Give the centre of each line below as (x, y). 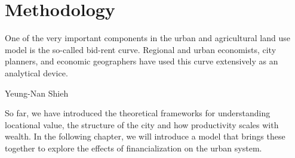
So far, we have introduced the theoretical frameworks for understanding (138, 113)
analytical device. (36, 72)
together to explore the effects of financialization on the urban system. (133, 148)
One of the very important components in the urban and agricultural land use (147, 38)
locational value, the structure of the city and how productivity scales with (142, 124)
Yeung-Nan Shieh (37, 93)
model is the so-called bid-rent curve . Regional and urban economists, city (141, 49)
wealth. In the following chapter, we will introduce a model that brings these (145, 136)
